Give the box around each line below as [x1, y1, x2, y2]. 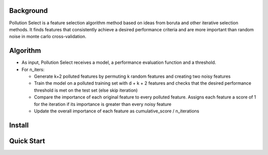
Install [9, 121, 29, 129]
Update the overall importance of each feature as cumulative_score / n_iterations [34, 108, 200, 114]
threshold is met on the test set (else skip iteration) [34, 87, 138, 93]
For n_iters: [21, 66, 45, 72]
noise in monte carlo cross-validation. [9, 34, 87, 40]
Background [9, 6, 48, 15]
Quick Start [9, 137, 45, 145]
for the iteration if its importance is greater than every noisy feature [34, 101, 172, 107]
